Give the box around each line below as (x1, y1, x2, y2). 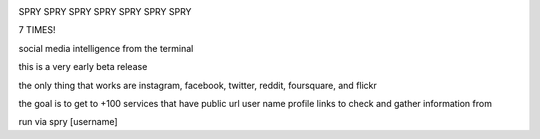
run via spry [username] (18, 116, 119, 128)
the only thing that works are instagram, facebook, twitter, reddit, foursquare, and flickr (18, 79, 377, 91)
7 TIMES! (18, 24, 56, 36)
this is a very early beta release (18, 61, 148, 73)
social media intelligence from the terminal (18, 42, 194, 54)
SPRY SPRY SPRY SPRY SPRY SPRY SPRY (18, 6, 192, 17)
